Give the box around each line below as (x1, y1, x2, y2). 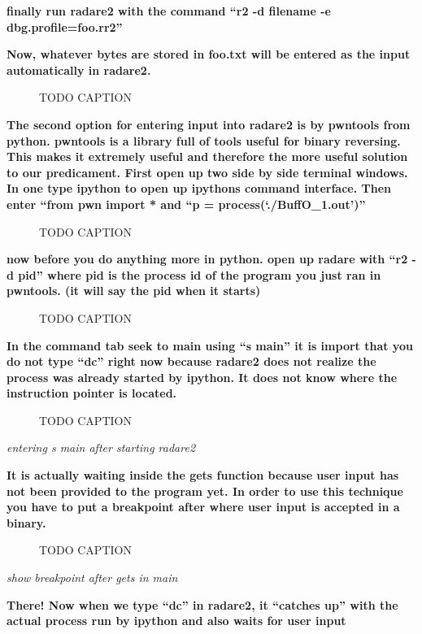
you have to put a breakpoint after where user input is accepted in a (7, 498, 400, 515)
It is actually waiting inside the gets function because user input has (7, 467, 399, 484)
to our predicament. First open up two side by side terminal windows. (7, 163, 408, 180)
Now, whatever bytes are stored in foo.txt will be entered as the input (7, 46, 411, 63)
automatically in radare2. (7, 61, 151, 78)
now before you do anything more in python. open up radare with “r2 (7, 250, 408, 267)
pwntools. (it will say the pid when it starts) (7, 282, 261, 299)
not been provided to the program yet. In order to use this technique (7, 482, 403, 499)
